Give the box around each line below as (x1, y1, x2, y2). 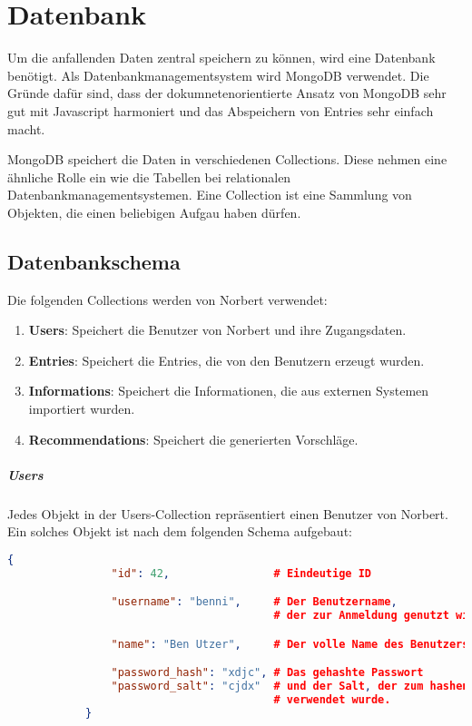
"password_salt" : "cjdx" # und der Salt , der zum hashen (111, 680, 469, 693)
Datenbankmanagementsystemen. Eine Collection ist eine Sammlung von (7, 185, 412, 204)
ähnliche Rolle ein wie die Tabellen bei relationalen (7, 167, 291, 186)
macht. (7, 119, 45, 138)
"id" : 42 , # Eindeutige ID (111, 566, 372, 580)
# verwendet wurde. (273, 693, 391, 707)
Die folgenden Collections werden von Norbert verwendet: (7, 289, 328, 309)
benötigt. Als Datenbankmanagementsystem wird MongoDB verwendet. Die (7, 65, 429, 84)
